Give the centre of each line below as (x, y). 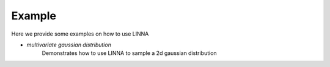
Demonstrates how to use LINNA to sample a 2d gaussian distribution (129, 53)
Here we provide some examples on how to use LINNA (80, 34)
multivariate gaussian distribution (69, 45)
